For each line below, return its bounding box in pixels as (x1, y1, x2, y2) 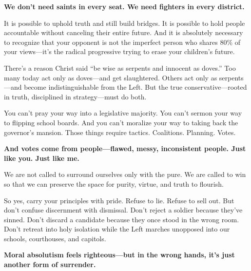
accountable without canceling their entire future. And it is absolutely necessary (4, 27, 243, 38)
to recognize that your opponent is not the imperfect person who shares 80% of (4, 37, 241, 47)
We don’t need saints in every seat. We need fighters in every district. (4, 1, 245, 11)
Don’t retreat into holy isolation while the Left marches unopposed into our (4, 224, 230, 234)
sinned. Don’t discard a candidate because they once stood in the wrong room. (4, 214, 239, 224)
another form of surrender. (4, 259, 96, 270)
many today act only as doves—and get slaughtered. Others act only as (4, 72, 217, 82)
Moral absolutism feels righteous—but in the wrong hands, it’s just (4, 250, 235, 260)
